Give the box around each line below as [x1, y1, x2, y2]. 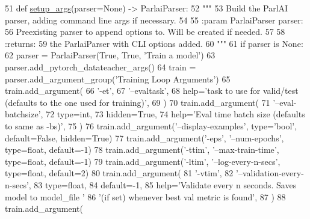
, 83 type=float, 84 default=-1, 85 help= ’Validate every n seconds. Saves [28, 178, 297, 191]
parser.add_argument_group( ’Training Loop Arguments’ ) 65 [5, 72, 231, 85]
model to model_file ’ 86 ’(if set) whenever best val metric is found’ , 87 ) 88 [5, 190, 286, 203]
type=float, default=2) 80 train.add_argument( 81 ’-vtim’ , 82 [5, 167, 234, 179]
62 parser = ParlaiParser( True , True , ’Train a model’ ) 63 [5, 49, 215, 61]
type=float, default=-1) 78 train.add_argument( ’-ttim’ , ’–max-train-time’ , [5, 143, 279, 156]
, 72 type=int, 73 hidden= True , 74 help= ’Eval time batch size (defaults [40, 108, 305, 120]
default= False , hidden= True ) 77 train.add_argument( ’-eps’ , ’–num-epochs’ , [5, 131, 284, 144]
